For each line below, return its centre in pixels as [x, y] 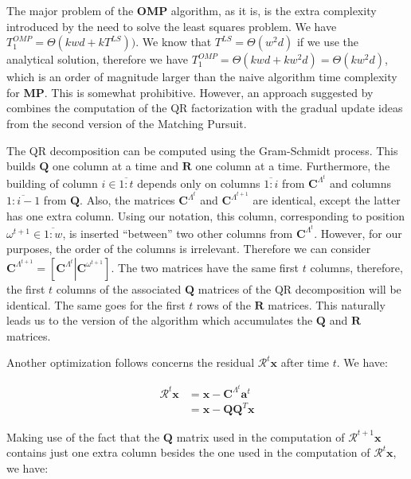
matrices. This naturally [327, 304]
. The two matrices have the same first [205, 267]
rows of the [224, 304]
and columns [360, 183]
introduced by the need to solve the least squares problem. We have [172, 26]
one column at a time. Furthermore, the [293, 166]
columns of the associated [119, 288]
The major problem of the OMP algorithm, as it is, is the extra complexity [192, 10]
